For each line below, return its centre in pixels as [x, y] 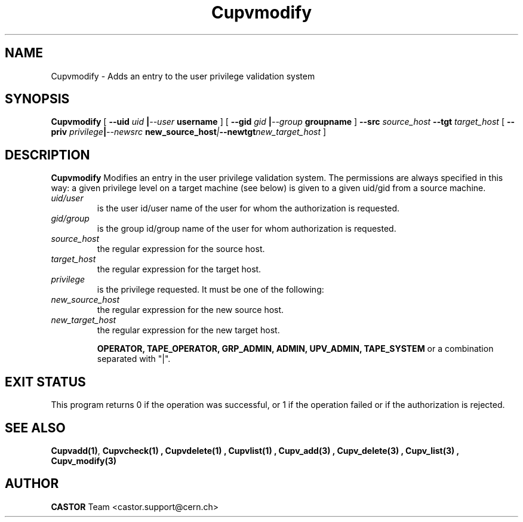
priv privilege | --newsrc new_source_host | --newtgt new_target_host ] [189, 132]
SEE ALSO [35, 428]
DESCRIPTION [47, 155]
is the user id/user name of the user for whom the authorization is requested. [248, 208]
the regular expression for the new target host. [188, 330]
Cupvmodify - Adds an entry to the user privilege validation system [183, 76]
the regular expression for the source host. [181, 249]
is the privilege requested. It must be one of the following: [210, 290]
